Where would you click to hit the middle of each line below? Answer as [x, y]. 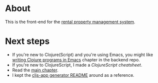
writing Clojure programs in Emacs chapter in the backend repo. [76, 60]
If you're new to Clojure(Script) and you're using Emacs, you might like [83, 55]
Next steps [27, 41]
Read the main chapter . [35, 70]
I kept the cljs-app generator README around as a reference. [73, 75]
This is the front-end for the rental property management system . [70, 22]
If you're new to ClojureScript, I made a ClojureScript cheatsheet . [77, 65]
